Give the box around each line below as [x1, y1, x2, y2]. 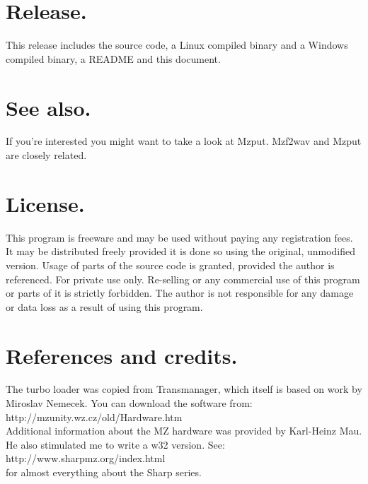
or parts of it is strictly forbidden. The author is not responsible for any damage [6, 285, 354, 300]
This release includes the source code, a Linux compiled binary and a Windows [6, 37, 348, 52]
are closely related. [6, 148, 87, 163]
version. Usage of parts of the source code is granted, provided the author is [6, 257, 335, 272]
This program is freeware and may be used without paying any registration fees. [6, 230, 353, 244]
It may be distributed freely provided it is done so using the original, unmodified [6, 244, 356, 259]
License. [6, 189, 85, 218]
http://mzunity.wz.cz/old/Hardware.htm [6, 409, 183, 424]
